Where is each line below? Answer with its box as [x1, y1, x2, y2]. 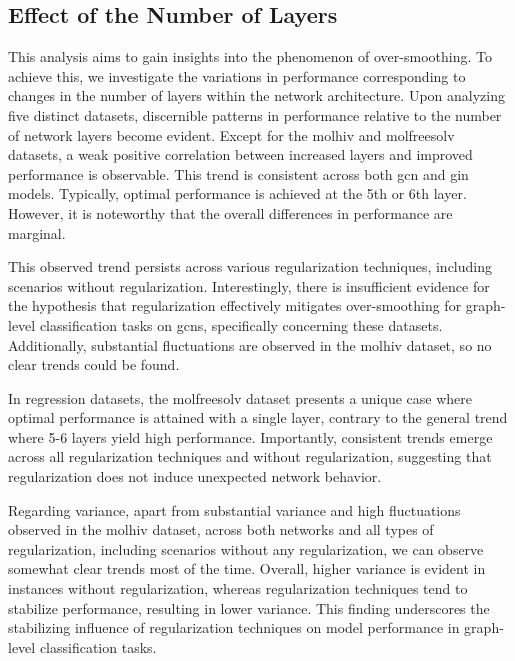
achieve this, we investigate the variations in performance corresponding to [8, 65, 466, 86]
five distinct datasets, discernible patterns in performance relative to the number [8, 104, 502, 125]
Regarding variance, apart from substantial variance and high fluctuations [8, 499, 461, 520]
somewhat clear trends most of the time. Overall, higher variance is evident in [8, 558, 486, 579]
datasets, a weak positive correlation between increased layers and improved [8, 144, 473, 165]
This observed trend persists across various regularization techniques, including [8, 256, 492, 277]
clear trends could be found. [8, 354, 180, 375]
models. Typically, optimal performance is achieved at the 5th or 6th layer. [8, 183, 467, 204]
